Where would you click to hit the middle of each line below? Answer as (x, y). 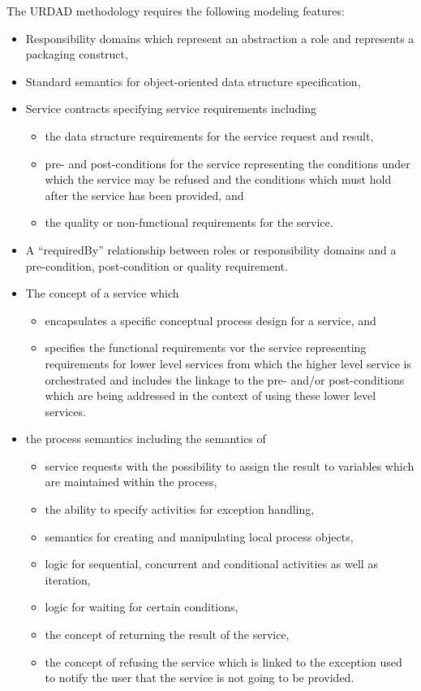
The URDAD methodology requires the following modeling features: (176, 11)
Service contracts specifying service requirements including (171, 109)
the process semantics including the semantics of (146, 439)
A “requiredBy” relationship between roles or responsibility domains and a (211, 249)
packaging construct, (77, 54)
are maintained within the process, (131, 482)
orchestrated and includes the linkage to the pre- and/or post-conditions (225, 379)
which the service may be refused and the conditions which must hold (218, 179)
